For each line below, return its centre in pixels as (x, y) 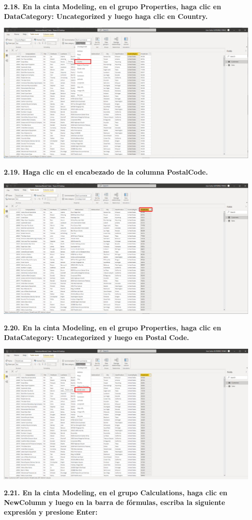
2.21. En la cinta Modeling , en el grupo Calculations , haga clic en (116, 493)
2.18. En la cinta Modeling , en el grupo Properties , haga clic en (113, 6)
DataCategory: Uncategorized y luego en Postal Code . (97, 337)
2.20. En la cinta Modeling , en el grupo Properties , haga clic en (113, 327)
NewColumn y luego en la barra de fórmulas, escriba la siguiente (115, 502)
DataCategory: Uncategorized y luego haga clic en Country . (106, 16)
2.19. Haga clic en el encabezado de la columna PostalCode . (106, 171)
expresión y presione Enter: (51, 512)
